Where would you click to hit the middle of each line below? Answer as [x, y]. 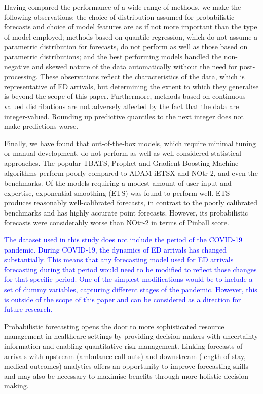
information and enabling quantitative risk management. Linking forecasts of [123, 346]
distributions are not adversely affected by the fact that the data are [133, 106]
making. [16, 386]
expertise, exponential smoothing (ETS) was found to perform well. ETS [117, 192]
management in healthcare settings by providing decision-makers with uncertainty [131, 336]
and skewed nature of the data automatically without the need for [135, 66]
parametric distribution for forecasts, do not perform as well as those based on [126, 46]
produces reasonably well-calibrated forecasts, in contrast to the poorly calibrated [131, 203]
